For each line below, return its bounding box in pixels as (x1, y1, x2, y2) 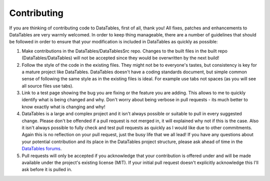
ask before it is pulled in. (21, 167, 72, 173)
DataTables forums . (21, 146, 62, 152)
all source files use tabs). (21, 83, 73, 89)
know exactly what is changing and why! (21, 104, 105, 110)
